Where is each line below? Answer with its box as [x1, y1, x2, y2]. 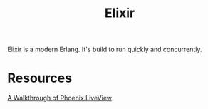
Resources [7, 70, 73, 86]
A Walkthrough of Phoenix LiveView [7, 94, 113, 103]
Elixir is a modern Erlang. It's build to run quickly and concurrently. [7, 45, 202, 54]
